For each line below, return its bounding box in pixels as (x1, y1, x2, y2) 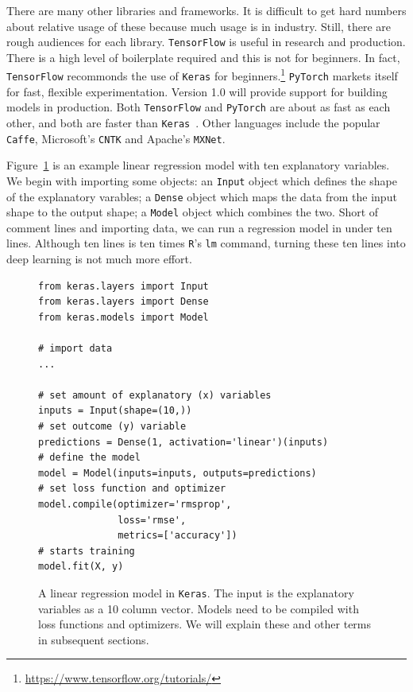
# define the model (38, 452, 141, 464)
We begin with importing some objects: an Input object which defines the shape (6, 172, 397, 189)
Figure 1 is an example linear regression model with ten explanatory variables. (6, 157, 390, 173)
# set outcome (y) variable (38, 421, 187, 433)
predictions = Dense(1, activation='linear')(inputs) (38, 436, 329, 448)
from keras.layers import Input (38, 280, 209, 292)
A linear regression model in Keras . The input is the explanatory (38, 585, 354, 601)
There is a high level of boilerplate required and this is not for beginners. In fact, (6, 49, 400, 65)
